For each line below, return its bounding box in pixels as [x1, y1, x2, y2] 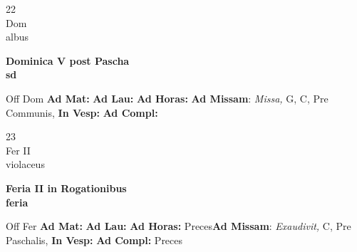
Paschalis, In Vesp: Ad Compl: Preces [6, 232, 183, 247]
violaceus [6, 157, 45, 172]
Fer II [6, 142, 31, 157]
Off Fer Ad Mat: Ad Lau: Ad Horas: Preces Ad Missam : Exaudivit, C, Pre [6, 219, 351, 233]
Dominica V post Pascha [6, 53, 130, 68]
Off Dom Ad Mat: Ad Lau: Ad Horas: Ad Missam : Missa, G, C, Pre [6, 90, 328, 105]
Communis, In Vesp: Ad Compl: [6, 105, 158, 120]
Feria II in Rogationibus [6, 180, 127, 195]
